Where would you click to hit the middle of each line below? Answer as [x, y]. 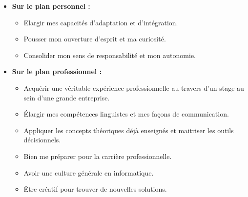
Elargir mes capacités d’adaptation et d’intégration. [101, 22]
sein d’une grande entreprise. [67, 97]
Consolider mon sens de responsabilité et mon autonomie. [110, 55]
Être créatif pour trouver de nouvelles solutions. [95, 189]
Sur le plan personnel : [51, 6]
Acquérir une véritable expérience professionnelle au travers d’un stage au [134, 88]
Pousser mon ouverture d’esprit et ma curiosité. [95, 39]
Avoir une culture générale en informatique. [89, 172]
